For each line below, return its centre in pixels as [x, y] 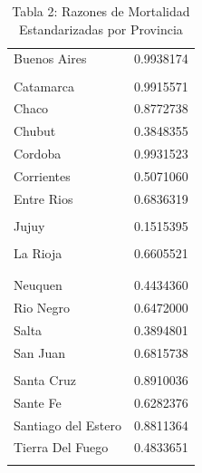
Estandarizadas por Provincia [101, 29]
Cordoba [38, 154]
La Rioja [38, 252]
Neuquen [38, 285]
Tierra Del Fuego [61, 447]
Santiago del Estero [67, 425]
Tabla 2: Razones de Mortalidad [101, 11]
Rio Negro [42, 308]
